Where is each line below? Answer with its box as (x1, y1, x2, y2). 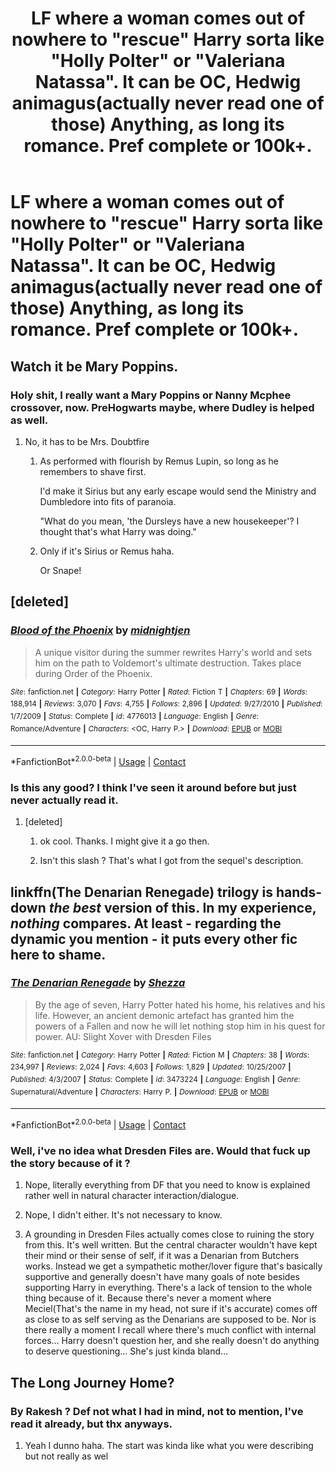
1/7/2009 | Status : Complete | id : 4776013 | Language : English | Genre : (10, 711, 260, 721)
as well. (10, 413, 49, 427)
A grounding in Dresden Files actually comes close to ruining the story (24, 1228, 315, 1241)
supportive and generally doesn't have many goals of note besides (24, 1271, 300, 1283)
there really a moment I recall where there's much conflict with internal (24, 1324, 317, 1336)
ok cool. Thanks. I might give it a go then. (39, 835, 210, 847)
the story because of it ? (10, 1157, 131, 1171)
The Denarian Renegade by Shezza (10, 976, 186, 990)
